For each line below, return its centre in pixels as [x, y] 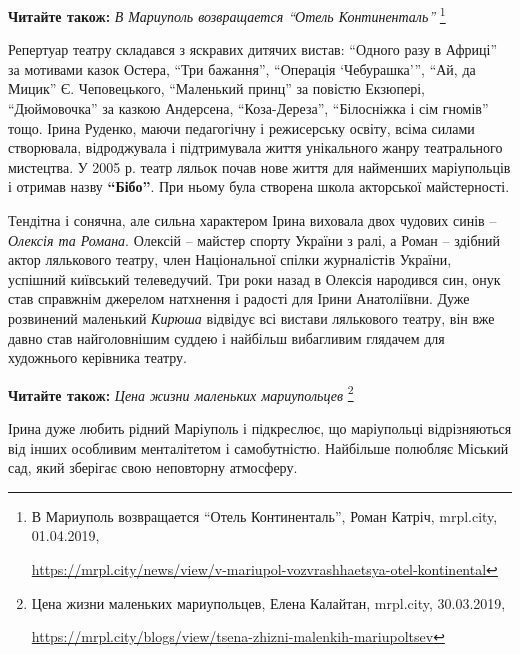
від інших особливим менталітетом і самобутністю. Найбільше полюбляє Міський [258, 447]
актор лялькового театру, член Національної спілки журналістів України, [230, 259]
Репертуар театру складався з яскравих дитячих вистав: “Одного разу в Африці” [252, 49]
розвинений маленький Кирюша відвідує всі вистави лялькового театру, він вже [251, 317]
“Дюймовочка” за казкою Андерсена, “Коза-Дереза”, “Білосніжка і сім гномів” [248, 108]
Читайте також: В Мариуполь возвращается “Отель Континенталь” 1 [227, 14]
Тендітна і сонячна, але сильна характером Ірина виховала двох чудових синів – [252, 220]
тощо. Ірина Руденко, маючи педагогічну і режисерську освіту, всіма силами [241, 127]
